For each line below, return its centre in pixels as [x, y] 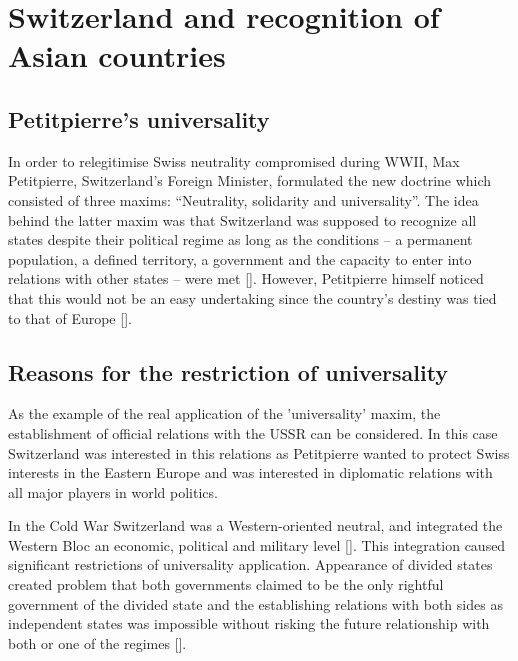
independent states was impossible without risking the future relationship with [249, 623]
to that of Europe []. [70, 317]
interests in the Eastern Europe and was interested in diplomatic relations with [250, 472]
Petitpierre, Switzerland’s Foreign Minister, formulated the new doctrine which [250, 180]
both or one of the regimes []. [97, 642]
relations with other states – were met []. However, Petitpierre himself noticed [246, 278]
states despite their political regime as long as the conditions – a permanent [240, 239]
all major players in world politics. [113, 491]
